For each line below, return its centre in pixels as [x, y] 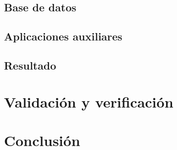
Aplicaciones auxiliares [63, 36]
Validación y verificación [89, 101]
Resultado [30, 65]
